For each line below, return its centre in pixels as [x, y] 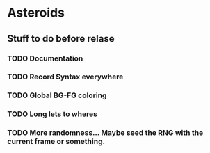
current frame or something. [56, 142]
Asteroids [36, 13]
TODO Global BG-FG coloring [57, 95]
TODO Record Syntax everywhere [65, 76]
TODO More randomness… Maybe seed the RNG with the [105, 133]
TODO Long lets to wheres [52, 114]
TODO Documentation [45, 58]
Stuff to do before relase [61, 39]
